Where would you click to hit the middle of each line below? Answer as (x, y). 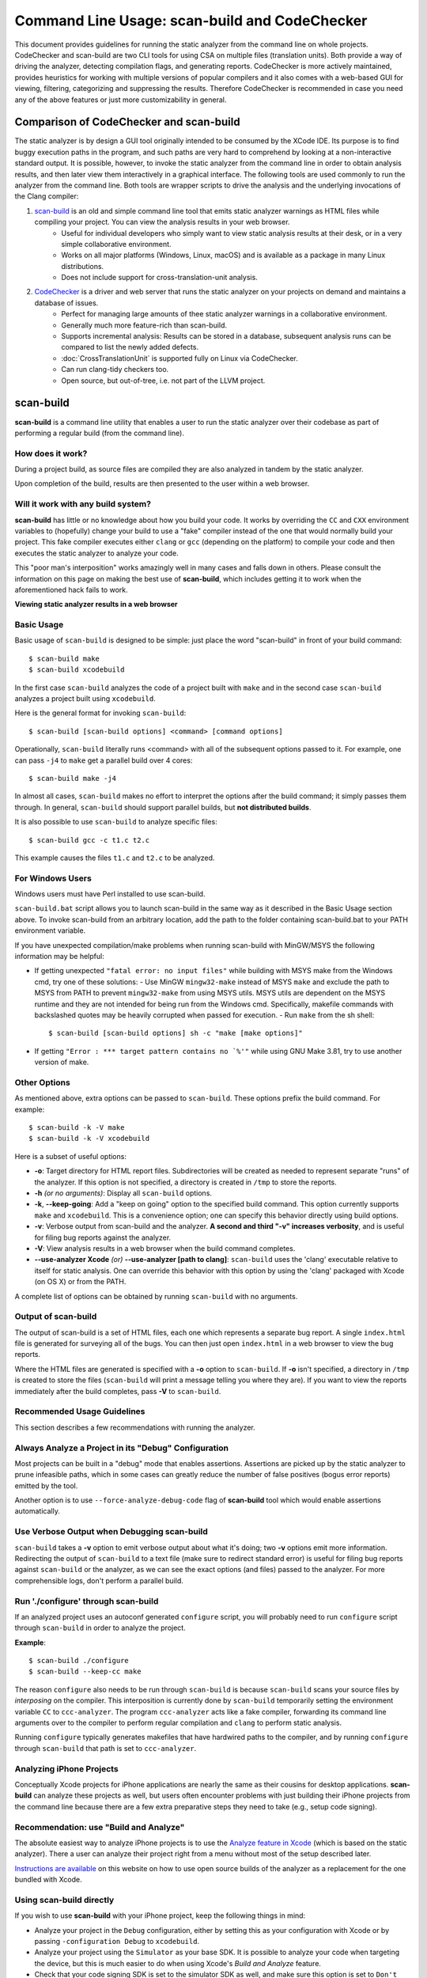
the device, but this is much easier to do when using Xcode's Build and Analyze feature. (178, 1963)
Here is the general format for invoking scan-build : (100, 713)
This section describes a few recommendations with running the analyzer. (135, 1427)
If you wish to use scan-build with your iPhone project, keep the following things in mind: (160, 1915)
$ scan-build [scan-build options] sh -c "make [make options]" (176, 1033)
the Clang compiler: (47, 196)
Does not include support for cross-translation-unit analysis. (160, 278)
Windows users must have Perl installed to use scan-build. (110, 894)
